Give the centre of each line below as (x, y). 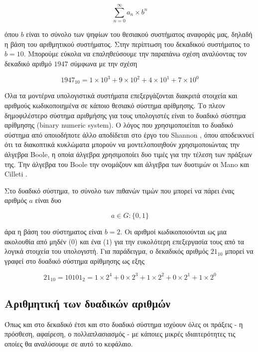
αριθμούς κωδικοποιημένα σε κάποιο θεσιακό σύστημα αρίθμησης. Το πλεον (115, 105)
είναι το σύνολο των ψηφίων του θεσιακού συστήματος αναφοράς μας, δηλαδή (139, 34)
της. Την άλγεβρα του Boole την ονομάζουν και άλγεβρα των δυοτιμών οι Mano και (127, 164)
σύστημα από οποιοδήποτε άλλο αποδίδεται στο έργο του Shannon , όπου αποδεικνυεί (129, 134)
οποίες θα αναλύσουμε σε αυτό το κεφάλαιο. (69, 343)
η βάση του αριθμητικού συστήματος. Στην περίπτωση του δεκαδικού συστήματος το (127, 44)
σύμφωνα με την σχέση (104, 63)
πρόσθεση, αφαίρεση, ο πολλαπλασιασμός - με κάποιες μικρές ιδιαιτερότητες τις (120, 334)
